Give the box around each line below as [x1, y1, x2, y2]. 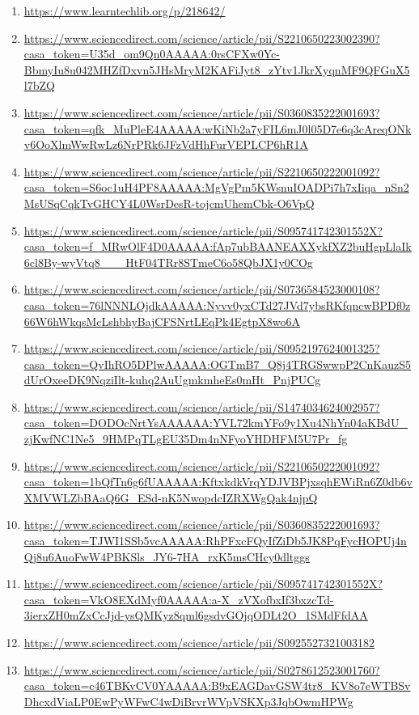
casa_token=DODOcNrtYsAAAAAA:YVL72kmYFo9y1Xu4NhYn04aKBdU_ [23, 414, 408, 431]
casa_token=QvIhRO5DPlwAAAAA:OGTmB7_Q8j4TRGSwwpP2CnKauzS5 [23, 355, 412, 372]
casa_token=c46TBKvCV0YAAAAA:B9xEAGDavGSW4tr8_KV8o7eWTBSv [23, 677, 411, 694]
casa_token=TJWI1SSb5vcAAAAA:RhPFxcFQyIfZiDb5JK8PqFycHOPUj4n [23, 532, 407, 549]
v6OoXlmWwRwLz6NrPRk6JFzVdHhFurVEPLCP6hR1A [23, 136, 309, 153]
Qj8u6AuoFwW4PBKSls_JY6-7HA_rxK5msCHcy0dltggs [23, 548, 310, 565]
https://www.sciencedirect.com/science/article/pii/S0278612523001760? [23, 661, 380, 678]
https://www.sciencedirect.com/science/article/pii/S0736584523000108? [23, 281, 380, 298]
